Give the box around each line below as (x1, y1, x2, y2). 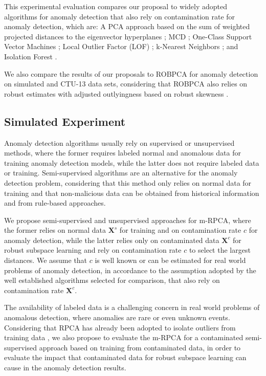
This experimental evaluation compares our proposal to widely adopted (4, 1, 227, 11)
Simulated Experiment (4, 113, 126, 129)
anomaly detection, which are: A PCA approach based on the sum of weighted (4, 21, 250, 32)
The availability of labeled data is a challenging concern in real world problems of (4, 302, 260, 313)
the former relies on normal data (4, 225, 106, 235)
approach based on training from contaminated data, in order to (39, 342, 241, 352)
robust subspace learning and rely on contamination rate (4, 245, 182, 255)
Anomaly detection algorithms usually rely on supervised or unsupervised (4, 137, 235, 148)
